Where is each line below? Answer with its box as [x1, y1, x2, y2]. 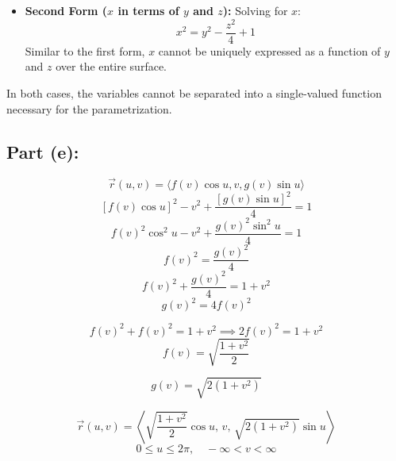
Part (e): [6, 139, 79, 163]
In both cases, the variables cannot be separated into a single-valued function [6, 84, 382, 101]
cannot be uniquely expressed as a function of [158, 42, 381, 59]
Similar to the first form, [25, 42, 145, 59]
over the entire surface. [56, 58, 167, 75]
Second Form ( [25, 2, 108, 18]
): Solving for [222, 2, 288, 18]
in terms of [117, 2, 179, 18]
